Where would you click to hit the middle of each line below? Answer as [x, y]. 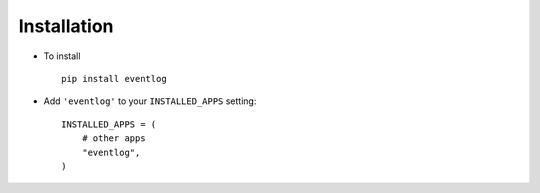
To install [62, 56]
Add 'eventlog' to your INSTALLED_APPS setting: [150, 101]
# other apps [113, 138]
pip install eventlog [114, 78]
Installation [66, 26]
